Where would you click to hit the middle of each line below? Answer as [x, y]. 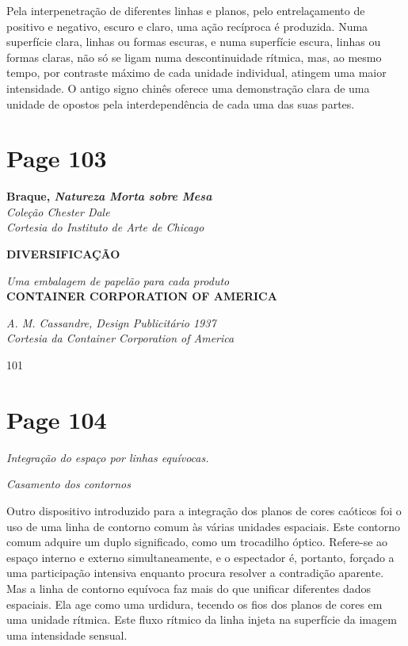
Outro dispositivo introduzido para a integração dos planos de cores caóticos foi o [204, 510]
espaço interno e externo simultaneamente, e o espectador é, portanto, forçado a [200, 557]
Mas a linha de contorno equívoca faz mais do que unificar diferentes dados [189, 588]
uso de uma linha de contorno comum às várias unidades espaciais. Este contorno [204, 526]
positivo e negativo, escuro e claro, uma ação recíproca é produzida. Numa [187, 26]
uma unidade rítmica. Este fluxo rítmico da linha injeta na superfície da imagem [202, 619]
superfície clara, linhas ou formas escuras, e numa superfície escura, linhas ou [194, 42]
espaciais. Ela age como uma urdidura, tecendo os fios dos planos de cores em [194, 604]
